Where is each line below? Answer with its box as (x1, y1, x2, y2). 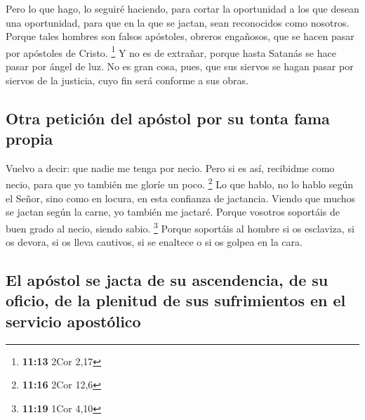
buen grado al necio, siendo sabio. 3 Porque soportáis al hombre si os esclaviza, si (6, 218, 354, 235)
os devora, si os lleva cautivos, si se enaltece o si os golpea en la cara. (6, 235, 303, 249)
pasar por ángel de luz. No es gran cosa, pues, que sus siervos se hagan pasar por (6, 59, 354, 74)
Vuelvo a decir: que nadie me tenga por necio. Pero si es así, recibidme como (6, 160, 335, 175)
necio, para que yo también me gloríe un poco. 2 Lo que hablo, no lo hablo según (6, 175, 354, 192)
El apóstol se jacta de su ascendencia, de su (6, 269, 328, 291)
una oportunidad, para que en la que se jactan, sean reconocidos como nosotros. (6, 15, 350, 29)
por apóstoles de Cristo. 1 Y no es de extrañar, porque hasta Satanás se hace (6, 43, 336, 60)
